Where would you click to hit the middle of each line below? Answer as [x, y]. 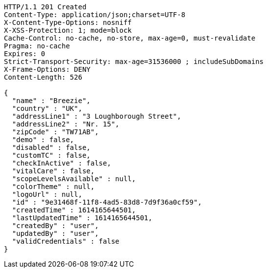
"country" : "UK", [47, 108]
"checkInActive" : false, [62, 163]
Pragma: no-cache [37, 46]
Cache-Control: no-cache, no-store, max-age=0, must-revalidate [130, 38]
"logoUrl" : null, [47, 194]
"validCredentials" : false [66, 241]
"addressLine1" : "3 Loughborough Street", [97, 116]
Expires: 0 [25, 54]
